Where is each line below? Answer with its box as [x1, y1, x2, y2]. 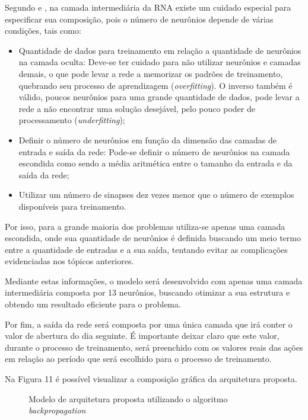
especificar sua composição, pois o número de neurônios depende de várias [5, 12, 274, 25]
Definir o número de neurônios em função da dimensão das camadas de [18, 133, 277, 146]
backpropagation [28, 404, 86, 416]
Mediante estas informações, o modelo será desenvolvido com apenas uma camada [5, 274, 303, 287]
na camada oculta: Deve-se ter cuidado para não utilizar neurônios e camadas [18, 56, 301, 68]
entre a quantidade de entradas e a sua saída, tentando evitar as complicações [5, 243, 288, 255]
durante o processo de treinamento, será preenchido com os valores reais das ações [5, 341, 303, 353]
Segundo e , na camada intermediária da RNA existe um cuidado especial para [5, 1, 291, 13]
